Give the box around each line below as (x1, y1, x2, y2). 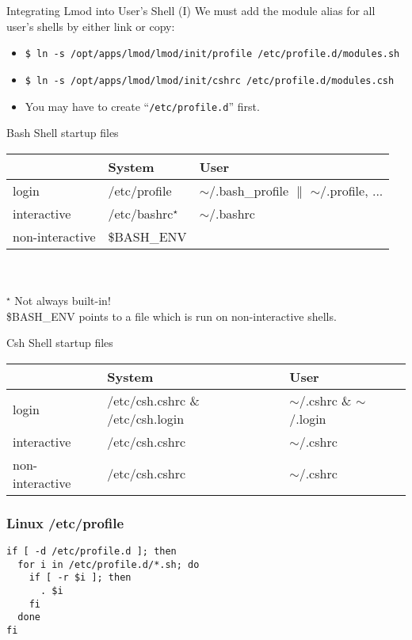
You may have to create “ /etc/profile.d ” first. (25, 97, 260, 114)
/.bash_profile (209, 181, 289, 200)
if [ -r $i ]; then (29, 572, 132, 584)
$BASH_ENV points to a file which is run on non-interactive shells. (6, 307, 337, 324)
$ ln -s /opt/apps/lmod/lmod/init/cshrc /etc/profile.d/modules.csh (25, 74, 395, 86)
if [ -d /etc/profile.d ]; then (6, 545, 177, 557)
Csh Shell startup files (6, 334, 113, 351)
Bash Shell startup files (6, 124, 119, 141)
